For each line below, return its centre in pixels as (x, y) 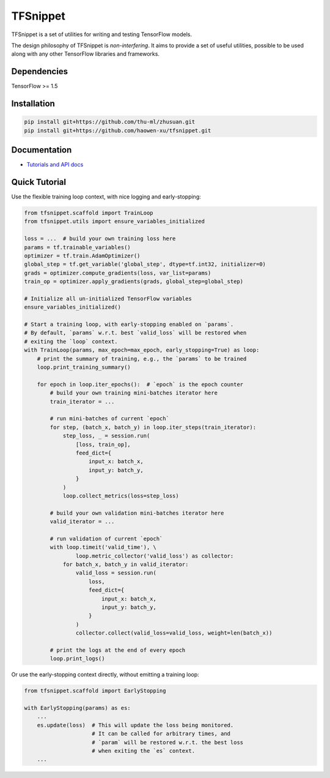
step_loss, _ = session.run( (106, 436)
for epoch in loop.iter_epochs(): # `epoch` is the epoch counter (140, 384)
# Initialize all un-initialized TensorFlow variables (108, 298)
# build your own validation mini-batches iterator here (137, 513)
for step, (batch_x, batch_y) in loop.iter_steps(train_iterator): (153, 427)
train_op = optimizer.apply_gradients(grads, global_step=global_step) (134, 281)
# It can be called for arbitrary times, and (161, 734)
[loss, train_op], (103, 444)
